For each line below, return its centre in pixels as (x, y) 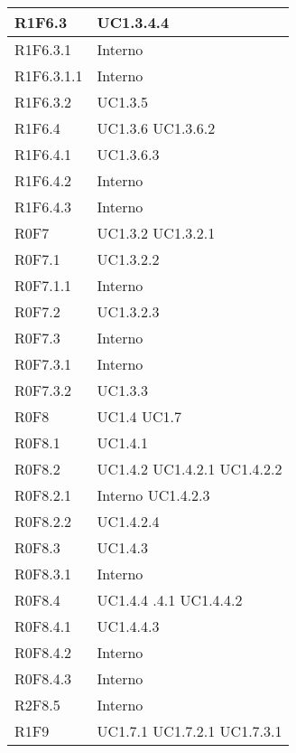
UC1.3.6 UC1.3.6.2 (156, 128)
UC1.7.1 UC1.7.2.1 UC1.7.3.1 (190, 731)
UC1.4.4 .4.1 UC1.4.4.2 (170, 600)
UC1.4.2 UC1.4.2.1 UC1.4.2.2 (190, 469)
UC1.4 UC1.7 (139, 416)
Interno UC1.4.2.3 (153, 495)
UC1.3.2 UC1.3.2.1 (156, 233)
